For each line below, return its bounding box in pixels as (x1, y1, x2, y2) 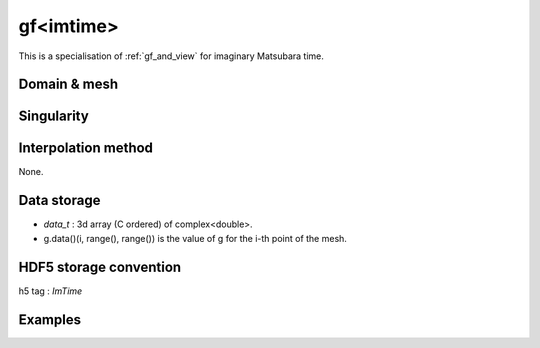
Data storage (18, 192, 101, 209)
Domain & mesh (18, 76, 119, 93)
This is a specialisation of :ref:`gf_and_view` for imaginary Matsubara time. (18, 50, 325, 62)
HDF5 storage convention (18, 258, 182, 275)
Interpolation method (18, 140, 154, 157)
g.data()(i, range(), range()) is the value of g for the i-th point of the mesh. (43, 232, 347, 244)
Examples (18, 311, 82, 328)
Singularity (18, 108, 89, 125)
